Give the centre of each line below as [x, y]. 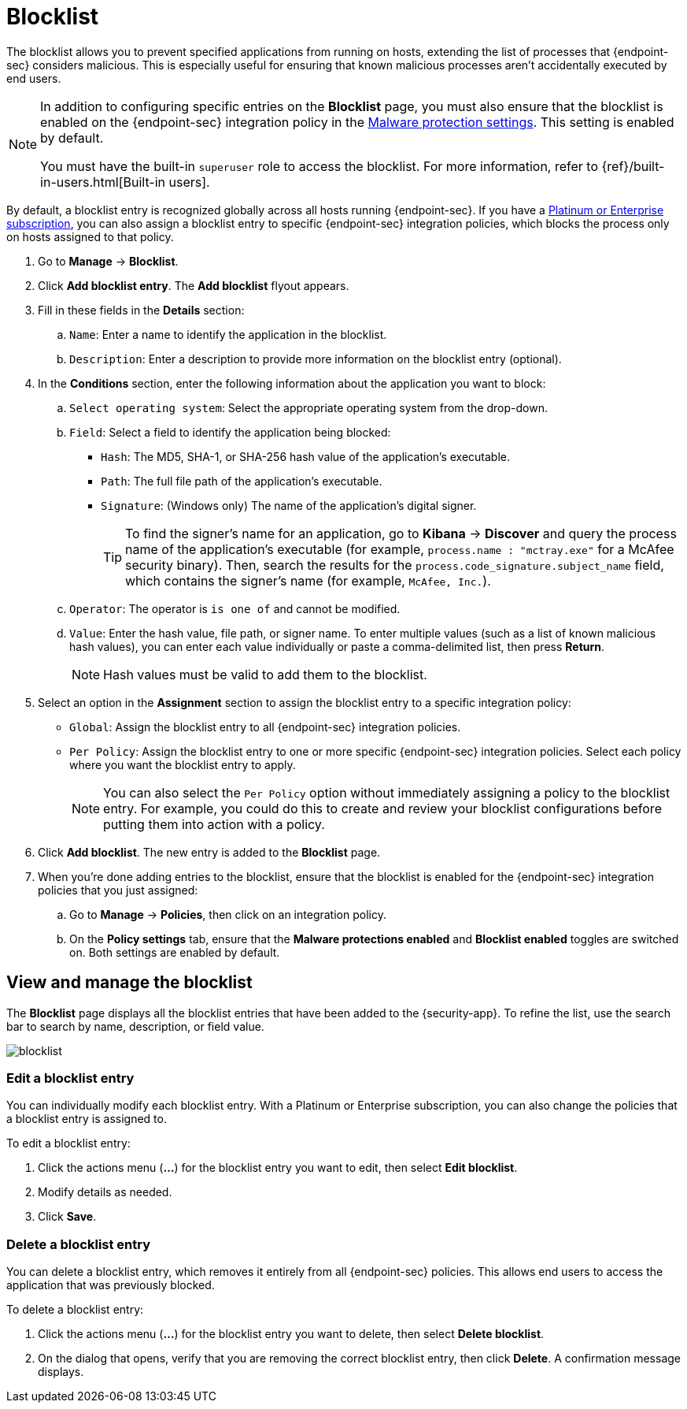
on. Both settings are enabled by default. [175, 952]
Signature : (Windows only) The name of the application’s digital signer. [289, 505]
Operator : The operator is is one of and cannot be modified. [235, 608]
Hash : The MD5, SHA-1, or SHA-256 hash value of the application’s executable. [306, 456]
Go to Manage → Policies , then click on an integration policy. [228, 914]
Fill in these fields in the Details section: [141, 310]
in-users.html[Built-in [103, 182]
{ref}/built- [633, 166]
